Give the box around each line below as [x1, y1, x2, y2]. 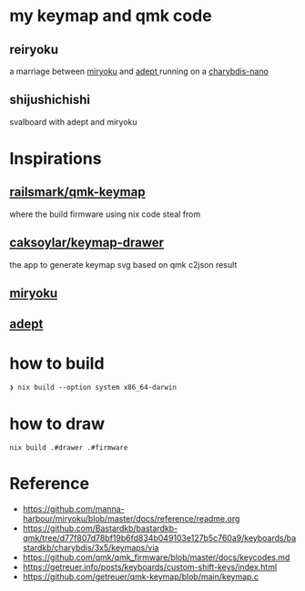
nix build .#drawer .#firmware [9, 443, 128, 453]
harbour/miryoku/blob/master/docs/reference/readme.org [22, 514, 240, 525]
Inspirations [9, 148, 102, 168]
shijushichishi [9, 92, 91, 107]
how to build [9, 352, 105, 373]
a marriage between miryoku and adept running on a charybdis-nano [9, 66, 269, 76]
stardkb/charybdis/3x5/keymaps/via [22, 543, 159, 554]
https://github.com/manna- [22, 504, 125, 515]
